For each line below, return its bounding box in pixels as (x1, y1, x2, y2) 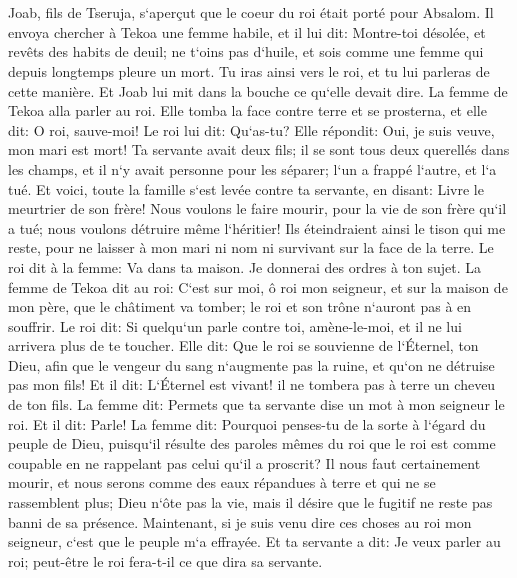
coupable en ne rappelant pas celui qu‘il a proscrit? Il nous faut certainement (8, 452, 481, 473)
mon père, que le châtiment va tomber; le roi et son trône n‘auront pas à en (8, 296, 472, 317)
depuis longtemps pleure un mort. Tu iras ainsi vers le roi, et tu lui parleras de (8, 60, 490, 81)
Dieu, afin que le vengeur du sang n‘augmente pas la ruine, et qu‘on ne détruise (8, 354, 495, 375)
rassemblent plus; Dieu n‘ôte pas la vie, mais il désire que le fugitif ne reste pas (8, 492, 493, 513)
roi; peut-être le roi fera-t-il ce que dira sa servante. (8, 550, 323, 571)
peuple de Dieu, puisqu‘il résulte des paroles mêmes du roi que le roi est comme (8, 433, 496, 454)
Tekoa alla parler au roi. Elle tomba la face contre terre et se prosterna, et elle (8, 100, 487, 121)
